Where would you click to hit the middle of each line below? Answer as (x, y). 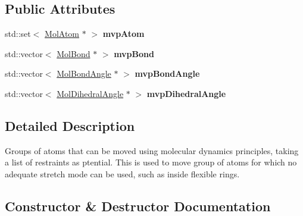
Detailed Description (70, 125)
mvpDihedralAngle (186, 93)
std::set (18, 34)
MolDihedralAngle (90, 93)
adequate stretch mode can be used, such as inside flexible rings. (122, 173)
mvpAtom (124, 34)
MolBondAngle (84, 73)
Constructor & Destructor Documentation (138, 206)
